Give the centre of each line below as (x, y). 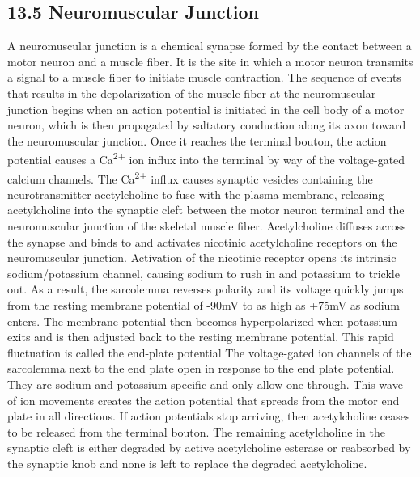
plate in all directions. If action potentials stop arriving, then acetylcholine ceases (209, 416)
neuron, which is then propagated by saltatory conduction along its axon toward (207, 125)
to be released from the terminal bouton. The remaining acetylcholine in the (196, 431)
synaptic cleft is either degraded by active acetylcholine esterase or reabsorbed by (209, 447)
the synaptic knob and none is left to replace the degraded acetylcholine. (187, 463)
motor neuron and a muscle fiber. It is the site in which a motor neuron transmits (210, 61)
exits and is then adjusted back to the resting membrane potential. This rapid (201, 337)
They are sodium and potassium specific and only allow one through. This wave (205, 384)
